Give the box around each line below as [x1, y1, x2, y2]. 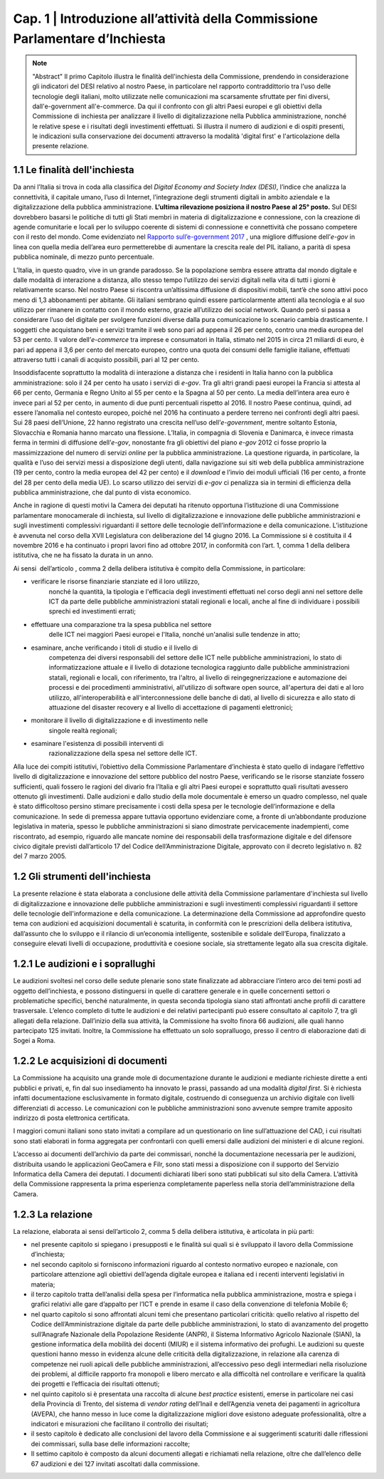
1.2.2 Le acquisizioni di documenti [13, 1055, 167, 1067]
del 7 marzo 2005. [13, 852, 67, 861]
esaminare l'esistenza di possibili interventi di [31, 739, 164, 748]
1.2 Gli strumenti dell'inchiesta [13, 871, 151, 883]
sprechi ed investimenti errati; [48, 607, 137, 616]
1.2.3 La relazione [13, 1208, 93, 1220]
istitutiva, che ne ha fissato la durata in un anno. [13, 551, 154, 559]
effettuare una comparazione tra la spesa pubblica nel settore [31, 620, 212, 628]
